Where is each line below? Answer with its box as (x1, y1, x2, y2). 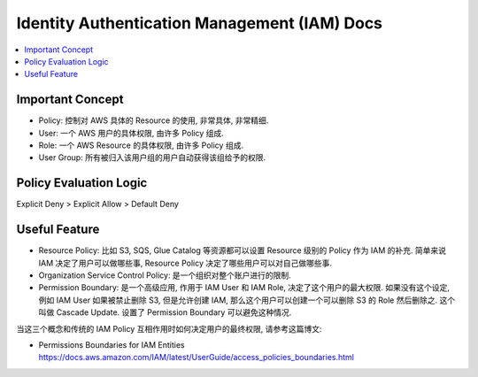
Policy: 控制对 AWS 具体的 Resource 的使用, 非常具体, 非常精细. (38, 115, 269, 126)
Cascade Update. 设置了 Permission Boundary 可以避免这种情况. (56, 307, 292, 318)
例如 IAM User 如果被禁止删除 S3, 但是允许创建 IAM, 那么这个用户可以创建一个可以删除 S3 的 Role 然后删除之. (38, 295, 438, 305)
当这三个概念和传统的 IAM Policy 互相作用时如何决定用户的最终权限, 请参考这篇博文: (16, 323, 322, 334)
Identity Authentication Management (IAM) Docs (16, 13, 383, 33)
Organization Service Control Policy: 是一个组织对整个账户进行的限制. (38, 270, 291, 281)
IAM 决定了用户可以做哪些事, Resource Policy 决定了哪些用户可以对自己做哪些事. (38, 258, 332, 268)
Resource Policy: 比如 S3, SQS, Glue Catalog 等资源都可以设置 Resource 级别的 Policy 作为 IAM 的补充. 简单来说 (38, 245, 447, 256)
